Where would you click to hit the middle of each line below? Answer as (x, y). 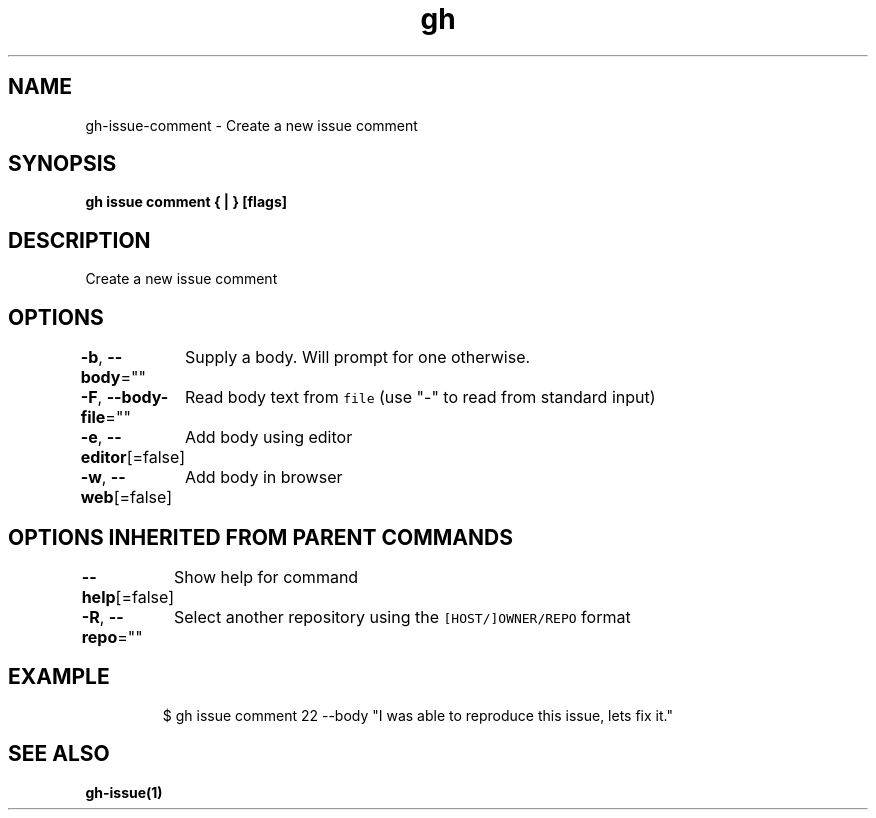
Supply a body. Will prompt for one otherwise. (358, 357)
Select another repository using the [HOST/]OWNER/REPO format (402, 616)
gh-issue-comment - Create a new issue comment (251, 125)
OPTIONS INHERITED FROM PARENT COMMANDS (260, 537)
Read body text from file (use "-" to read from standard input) (420, 397)
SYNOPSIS (62, 164)
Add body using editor (269, 437)
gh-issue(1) (124, 792)
